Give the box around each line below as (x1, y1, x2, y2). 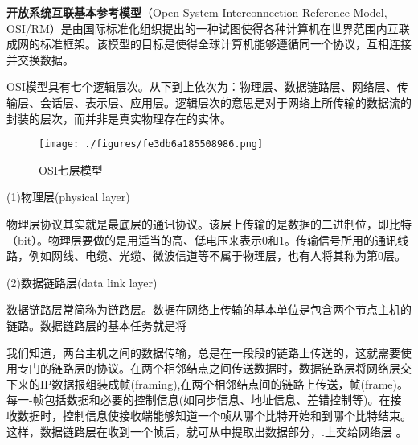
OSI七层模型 (39, 161, 103, 178)
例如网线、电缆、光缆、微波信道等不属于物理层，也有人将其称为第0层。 (28, 247, 406, 264)
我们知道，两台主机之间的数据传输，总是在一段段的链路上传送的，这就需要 (6, 344, 400, 361)
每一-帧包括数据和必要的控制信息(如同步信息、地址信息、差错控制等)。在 (6, 391, 391, 408)
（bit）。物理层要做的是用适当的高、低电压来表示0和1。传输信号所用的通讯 (6, 231, 398, 248)
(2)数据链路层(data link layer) (6, 274, 158, 290)
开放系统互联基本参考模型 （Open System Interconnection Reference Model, (6, 4, 387, 20)
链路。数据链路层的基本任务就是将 (6, 316, 186, 333)
